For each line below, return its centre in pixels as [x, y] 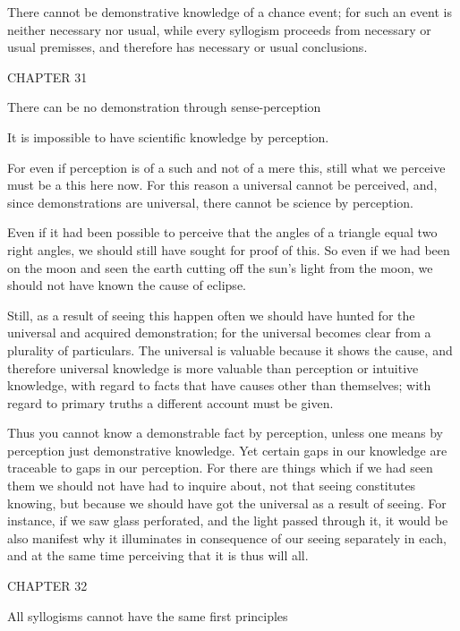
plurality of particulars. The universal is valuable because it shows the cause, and [230, 350]
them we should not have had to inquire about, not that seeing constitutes [212, 486]
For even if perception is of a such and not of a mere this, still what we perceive [226, 167]
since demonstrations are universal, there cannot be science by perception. [211, 202]
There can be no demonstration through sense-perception [164, 107]
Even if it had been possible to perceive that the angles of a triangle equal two [222, 232]
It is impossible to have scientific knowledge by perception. [168, 136]
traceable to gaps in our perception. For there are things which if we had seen [220, 468]
